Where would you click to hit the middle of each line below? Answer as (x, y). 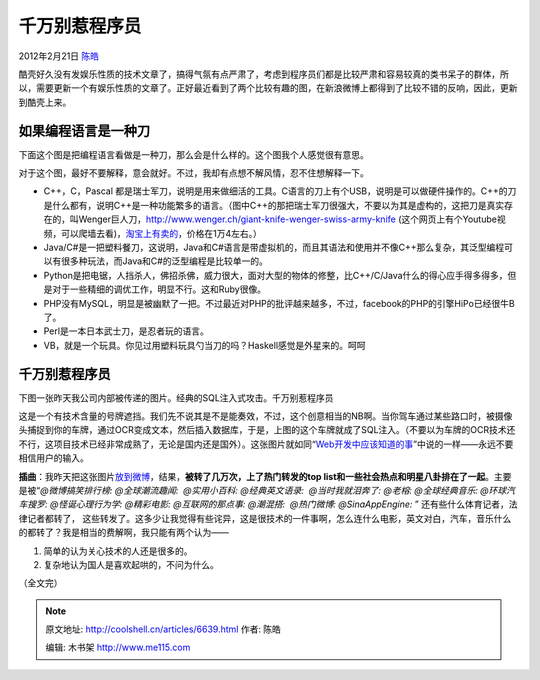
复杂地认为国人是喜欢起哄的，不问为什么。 (131, 564)
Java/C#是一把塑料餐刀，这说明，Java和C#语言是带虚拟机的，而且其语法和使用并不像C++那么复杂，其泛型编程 (274, 247)
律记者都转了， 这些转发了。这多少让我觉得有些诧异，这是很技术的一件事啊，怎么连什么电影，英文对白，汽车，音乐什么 (265, 518)
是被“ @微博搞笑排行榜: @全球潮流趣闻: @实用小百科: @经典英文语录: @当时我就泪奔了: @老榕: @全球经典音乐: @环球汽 (266, 490)
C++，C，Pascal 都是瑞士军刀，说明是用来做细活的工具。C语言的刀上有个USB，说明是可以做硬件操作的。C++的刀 (280, 191)
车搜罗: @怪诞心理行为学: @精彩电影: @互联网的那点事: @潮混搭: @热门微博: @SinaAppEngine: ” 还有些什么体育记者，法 (268, 504)
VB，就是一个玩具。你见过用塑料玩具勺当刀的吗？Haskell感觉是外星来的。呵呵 (204, 345)
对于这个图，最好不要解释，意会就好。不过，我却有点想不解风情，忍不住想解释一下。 (193, 173)
